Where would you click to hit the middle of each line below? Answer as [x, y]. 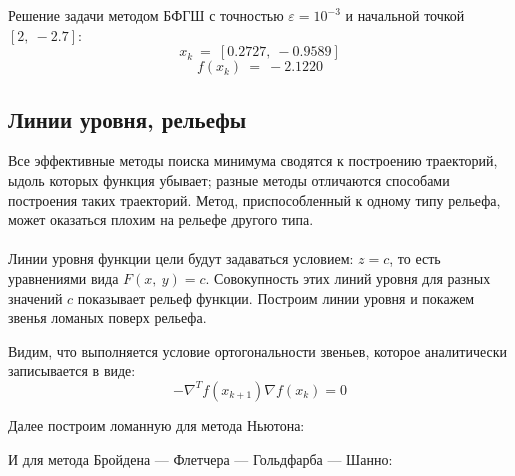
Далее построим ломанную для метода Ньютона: [156, 424]
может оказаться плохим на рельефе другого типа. [161, 219]
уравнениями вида [63, 277]
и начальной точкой [405, 15]
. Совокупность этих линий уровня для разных [348, 277]
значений [35, 297]
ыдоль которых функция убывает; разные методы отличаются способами [229, 179]
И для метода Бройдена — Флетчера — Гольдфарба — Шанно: [200, 458]
